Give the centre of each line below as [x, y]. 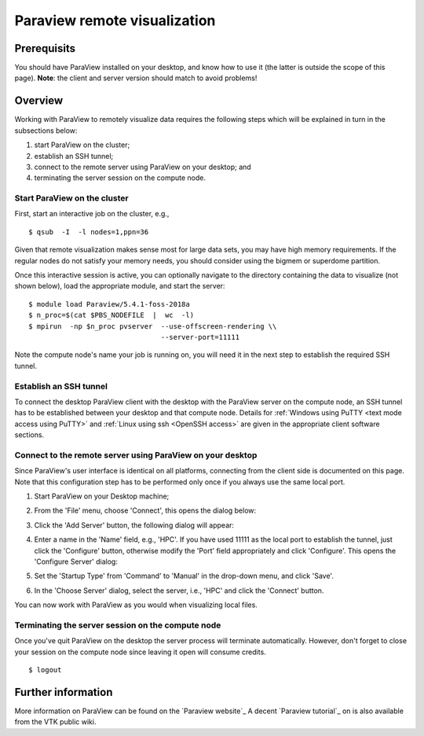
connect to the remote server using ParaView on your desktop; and [143, 167]
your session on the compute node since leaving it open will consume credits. [140, 652]
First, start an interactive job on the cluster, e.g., [92, 214]
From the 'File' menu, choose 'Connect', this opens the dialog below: [145, 510]
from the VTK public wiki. [55, 722]
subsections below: [46, 131]
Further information [64, 692]
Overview [39, 101]
